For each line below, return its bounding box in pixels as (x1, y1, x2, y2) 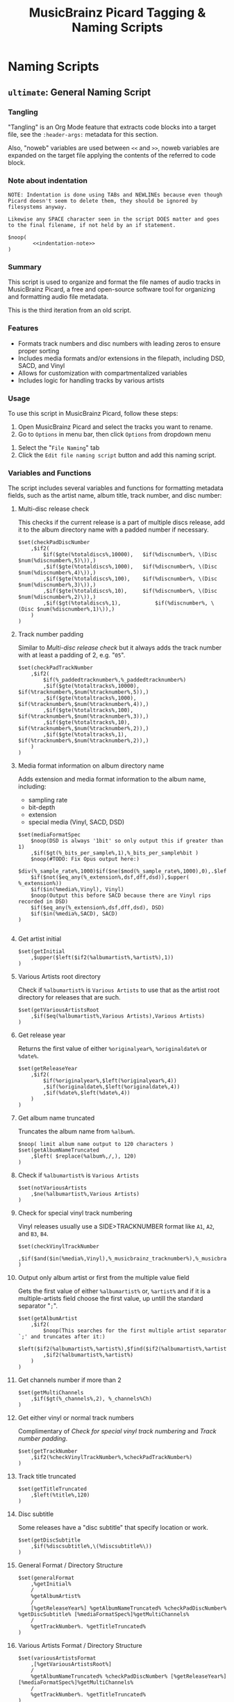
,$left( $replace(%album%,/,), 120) (31, 1153, 137, 1160)
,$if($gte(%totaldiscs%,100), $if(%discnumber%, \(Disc (43, 575, 217, 582)
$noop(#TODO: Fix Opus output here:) (31, 856, 140, 863)
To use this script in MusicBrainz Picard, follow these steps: (8, 410, 178, 418)
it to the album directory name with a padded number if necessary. (17, 525, 209, 534)
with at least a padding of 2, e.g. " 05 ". (17, 651, 126, 659)
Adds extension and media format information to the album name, (17, 775, 206, 784)
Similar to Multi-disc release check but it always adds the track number (17, 643, 222, 652)
